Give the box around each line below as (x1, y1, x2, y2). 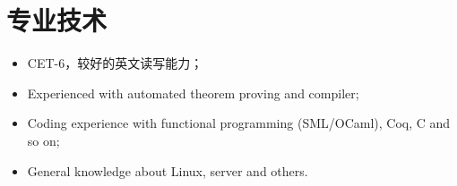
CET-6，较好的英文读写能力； (27, 54, 203, 72)
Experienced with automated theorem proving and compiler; (27, 83, 359, 102)
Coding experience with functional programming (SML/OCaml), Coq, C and (27, 114, 451, 132)
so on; (27, 131, 60, 149)
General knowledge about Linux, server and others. (27, 161, 308, 180)
